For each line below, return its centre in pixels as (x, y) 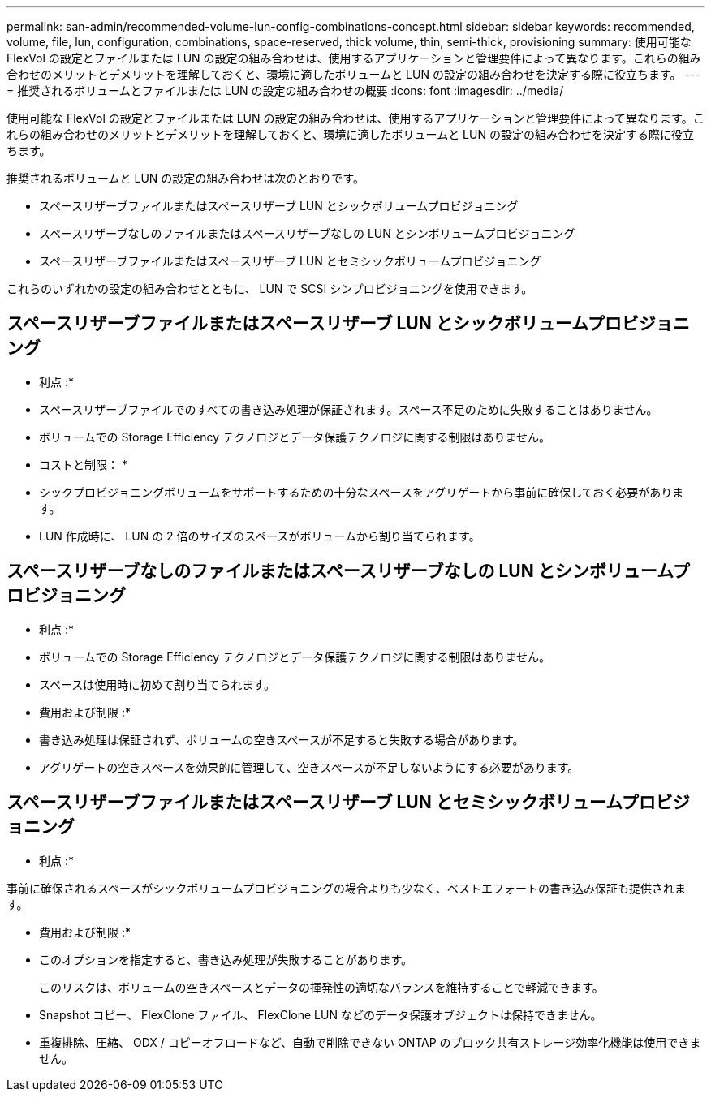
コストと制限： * (83, 464)
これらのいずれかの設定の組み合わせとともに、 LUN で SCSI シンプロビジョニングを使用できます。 (270, 288)
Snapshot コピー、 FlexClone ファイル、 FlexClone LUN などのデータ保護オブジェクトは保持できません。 (321, 1014)
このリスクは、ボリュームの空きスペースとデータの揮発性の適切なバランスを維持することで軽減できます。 (321, 987)
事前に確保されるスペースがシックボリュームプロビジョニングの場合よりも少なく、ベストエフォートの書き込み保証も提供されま (347, 888)
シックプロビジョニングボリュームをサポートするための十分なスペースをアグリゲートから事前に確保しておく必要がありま (362, 492)
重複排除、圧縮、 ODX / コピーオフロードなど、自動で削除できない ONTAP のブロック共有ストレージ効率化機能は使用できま (370, 1042)
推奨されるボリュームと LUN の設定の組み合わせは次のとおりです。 (185, 178)
